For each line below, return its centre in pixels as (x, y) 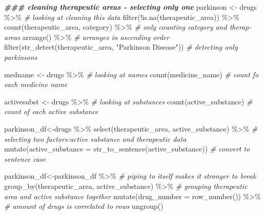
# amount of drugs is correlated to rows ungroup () (84, 206)
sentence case (25, 158)
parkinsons (21, 57)
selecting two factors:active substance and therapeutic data (95, 138)
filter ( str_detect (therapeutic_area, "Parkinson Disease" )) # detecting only (121, 47)
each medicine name (36, 84)
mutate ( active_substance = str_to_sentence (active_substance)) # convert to (127, 149)
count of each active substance (51, 111)
